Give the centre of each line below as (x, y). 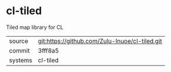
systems (21, 60)
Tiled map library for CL (35, 27)
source (19, 41)
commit (19, 50)
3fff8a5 (48, 50)
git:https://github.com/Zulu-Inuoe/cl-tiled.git (100, 41)
